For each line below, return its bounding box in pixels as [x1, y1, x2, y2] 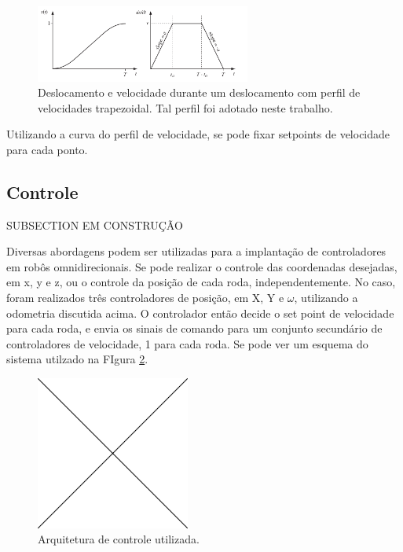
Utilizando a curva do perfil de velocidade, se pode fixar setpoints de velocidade [6, 126, 390, 142]
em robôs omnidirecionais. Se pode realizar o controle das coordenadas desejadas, [6, 258, 398, 274]
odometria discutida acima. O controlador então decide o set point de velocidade [6, 304, 394, 321]
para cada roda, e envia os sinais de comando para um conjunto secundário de [6, 320, 383, 337]
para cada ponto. [6, 141, 88, 157]
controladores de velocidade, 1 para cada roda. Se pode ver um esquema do [6, 335, 368, 351]
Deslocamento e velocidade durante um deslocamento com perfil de [38, 84, 361, 101]
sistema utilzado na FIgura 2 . [6, 351, 148, 367]
